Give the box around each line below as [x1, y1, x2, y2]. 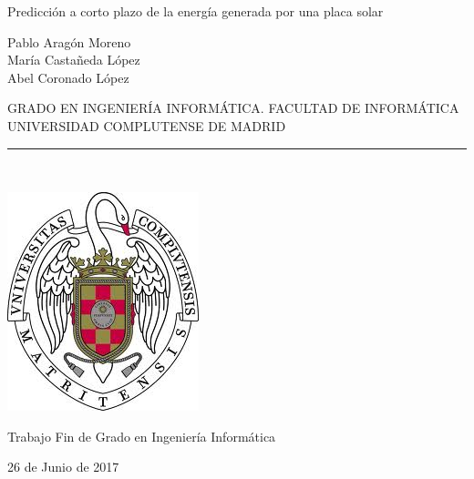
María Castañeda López [7, 50, 140, 69]
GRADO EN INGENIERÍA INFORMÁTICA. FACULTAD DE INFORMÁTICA [7, 98, 459, 117]
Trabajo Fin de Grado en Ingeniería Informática [7, 426, 276, 445]
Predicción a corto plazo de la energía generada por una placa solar [7, 2, 384, 20]
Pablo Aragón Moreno [7, 32, 131, 51]
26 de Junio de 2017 [7, 457, 119, 476]
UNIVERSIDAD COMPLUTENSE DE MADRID [7, 116, 286, 135]
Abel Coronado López [7, 67, 129, 87]
